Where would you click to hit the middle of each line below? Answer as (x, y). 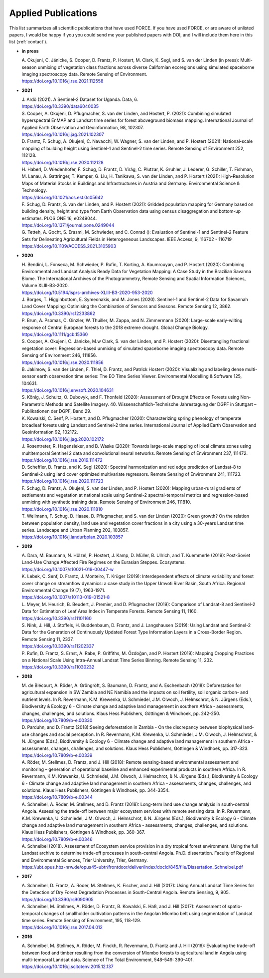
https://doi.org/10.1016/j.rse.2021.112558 (63, 81)
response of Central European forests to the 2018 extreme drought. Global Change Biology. (115, 327)
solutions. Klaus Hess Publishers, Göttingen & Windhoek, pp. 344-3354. (96, 790)
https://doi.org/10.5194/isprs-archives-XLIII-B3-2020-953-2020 (87, 293)
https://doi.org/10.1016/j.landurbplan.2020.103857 (72, 537)
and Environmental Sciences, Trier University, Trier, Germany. (85, 860)
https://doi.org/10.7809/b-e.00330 (57, 720)
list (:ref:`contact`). (28, 42)
